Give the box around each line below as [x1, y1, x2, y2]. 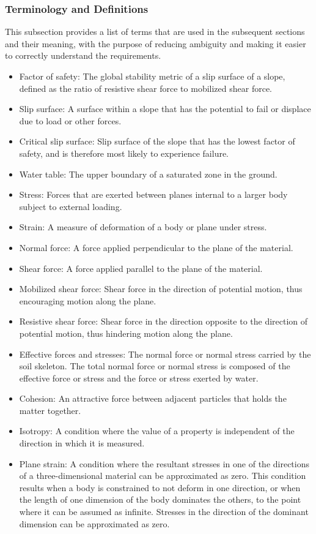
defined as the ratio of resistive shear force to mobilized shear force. [19, 81, 272, 94]
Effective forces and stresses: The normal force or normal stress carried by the [19, 347, 311, 360]
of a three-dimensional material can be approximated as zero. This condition [19, 469, 306, 482]
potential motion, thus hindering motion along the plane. [19, 326, 233, 339]
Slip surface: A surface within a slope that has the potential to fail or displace [19, 102, 311, 115]
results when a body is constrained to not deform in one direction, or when [19, 481, 301, 494]
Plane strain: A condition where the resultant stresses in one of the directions [19, 457, 309, 470]
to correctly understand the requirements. [5, 49, 161, 62]
